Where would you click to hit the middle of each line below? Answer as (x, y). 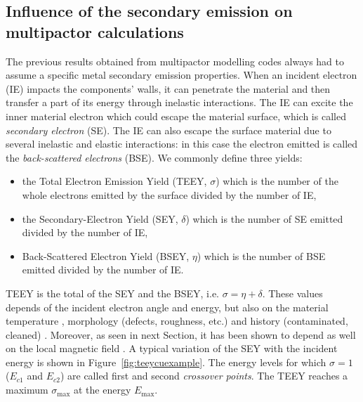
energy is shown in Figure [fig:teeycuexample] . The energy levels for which (166, 362)
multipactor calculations (95, 31)
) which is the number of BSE (261, 255)
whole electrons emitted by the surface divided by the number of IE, (169, 194)
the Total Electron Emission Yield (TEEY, (114, 181)
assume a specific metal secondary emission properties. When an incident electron (181, 75)
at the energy (103, 390)
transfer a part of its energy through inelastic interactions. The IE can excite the (179, 102)
